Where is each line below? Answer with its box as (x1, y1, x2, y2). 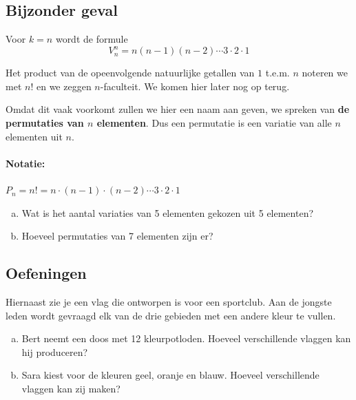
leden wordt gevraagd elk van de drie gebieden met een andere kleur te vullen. (6, 308, 336, 322)
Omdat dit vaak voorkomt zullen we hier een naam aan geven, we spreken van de (6, 102, 350, 116)
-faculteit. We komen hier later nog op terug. (100, 78, 290, 93)
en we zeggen (36, 78, 92, 93)
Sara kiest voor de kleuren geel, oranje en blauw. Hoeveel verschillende (21, 368, 320, 382)
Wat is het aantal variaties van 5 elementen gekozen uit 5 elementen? (21, 205, 314, 220)
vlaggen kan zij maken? (21, 381, 121, 396)
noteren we (302, 65, 348, 80)
